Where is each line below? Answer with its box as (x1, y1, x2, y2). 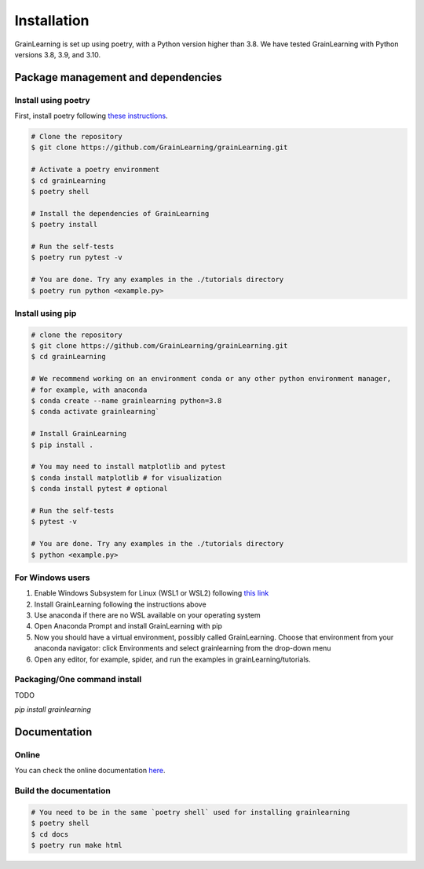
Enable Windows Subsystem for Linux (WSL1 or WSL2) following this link (34, 588, 269, 598)
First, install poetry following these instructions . (14, 111, 168, 121)
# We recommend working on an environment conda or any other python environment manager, (31, 374, 392, 383)
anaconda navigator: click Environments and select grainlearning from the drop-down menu (34, 643, 331, 653)
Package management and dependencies (14, 71, 223, 84)
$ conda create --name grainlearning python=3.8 (31, 397, 222, 405)
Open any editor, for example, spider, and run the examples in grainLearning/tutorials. (34, 654, 311, 664)
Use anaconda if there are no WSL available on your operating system (34, 610, 261, 620)
